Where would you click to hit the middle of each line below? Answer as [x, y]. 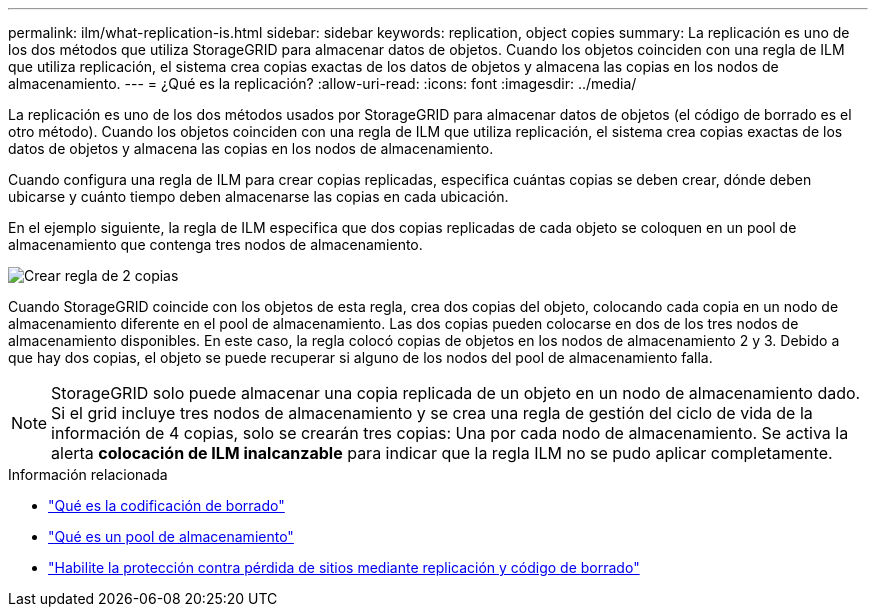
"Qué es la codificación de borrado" [166, 505]
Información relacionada [88, 474]
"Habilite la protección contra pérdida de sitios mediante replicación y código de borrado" [344, 567]
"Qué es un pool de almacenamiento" [171, 536]
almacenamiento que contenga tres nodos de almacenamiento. [215, 244]
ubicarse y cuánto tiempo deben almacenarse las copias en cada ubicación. [258, 196]
